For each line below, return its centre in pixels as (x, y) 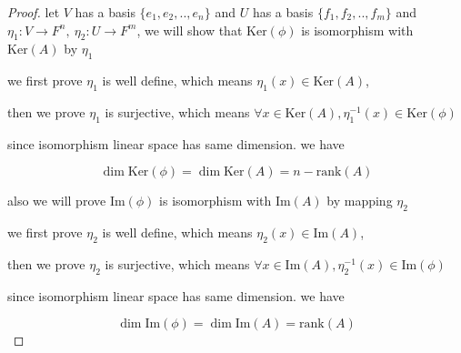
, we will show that (190, 30)
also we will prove (57, 201)
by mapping (360, 201)
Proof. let (34, 12)
